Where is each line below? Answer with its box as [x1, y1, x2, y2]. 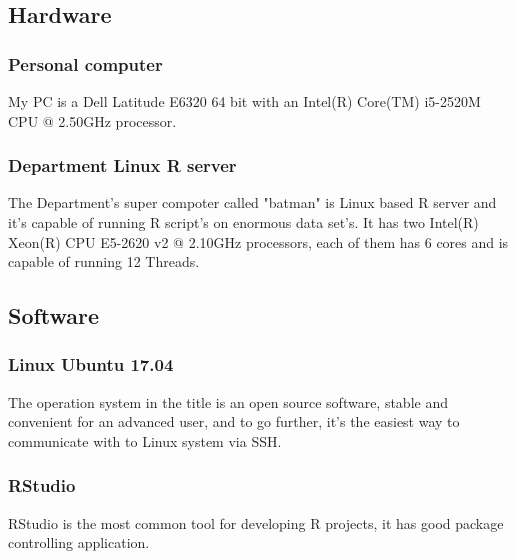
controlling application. [8, 532, 150, 553]
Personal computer [8, 51, 163, 76]
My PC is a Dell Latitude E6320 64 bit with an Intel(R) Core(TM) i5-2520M [8, 91, 481, 111]
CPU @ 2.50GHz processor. [8, 110, 177, 131]
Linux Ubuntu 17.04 [8, 352, 174, 377]
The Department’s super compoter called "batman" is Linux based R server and [8, 192, 497, 213]
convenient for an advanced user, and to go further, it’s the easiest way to [8, 411, 460, 432]
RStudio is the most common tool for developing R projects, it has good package [8, 512, 504, 533]
